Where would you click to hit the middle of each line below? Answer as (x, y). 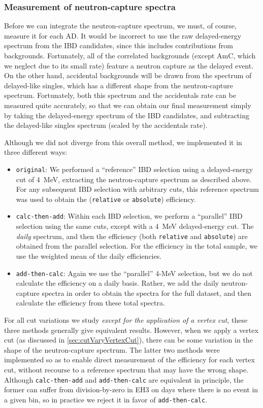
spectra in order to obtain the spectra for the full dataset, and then (147, 293)
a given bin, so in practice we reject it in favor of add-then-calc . (106, 399)
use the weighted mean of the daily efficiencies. (89, 256)
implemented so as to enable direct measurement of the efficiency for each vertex (129, 360)
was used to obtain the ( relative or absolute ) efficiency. (106, 199)
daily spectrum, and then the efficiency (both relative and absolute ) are (132, 236)
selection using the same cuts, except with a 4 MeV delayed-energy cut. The (135, 226)
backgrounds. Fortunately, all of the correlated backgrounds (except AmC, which (130, 55)
